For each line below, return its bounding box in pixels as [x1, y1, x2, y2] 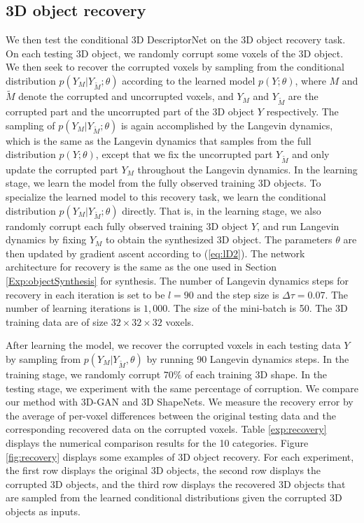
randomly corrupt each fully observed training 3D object [6, 218, 248, 233]
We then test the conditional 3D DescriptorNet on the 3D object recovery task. [6, 32, 346, 47]
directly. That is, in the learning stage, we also [122, 203, 321, 217]
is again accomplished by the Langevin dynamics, [120, 117, 333, 132]
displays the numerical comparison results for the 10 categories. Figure [6, 435, 309, 450]
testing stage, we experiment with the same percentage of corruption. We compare [6, 380, 358, 395]
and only [292, 147, 330, 162]
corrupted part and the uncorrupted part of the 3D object [6, 103, 255, 118]
